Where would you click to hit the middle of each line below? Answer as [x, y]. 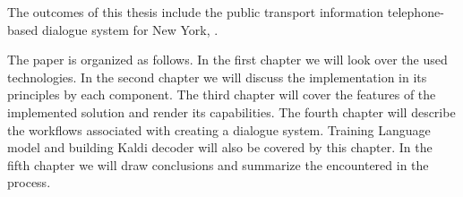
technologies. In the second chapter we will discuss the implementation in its [217, 77]
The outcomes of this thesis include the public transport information [196, 12]
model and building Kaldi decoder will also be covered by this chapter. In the [220, 147]
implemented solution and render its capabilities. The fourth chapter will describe [231, 111]
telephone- [416, 12]
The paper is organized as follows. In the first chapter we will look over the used [227, 60]
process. [29, 182]
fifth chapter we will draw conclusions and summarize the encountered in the [218, 164]
